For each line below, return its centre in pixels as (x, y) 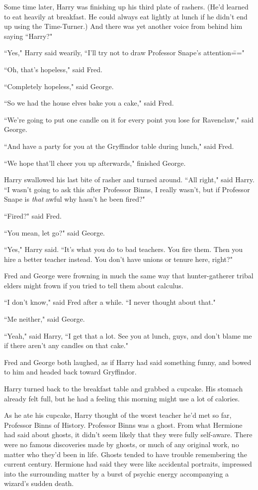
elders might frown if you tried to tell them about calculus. (94, 285)
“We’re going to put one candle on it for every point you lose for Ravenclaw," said (129, 119)
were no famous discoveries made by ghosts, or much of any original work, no (122, 444)
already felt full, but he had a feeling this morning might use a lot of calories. (122, 398)
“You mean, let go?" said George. (54, 232)
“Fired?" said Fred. (33, 215)
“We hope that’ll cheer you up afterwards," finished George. (95, 163)
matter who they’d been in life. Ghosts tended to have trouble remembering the (126, 454)
